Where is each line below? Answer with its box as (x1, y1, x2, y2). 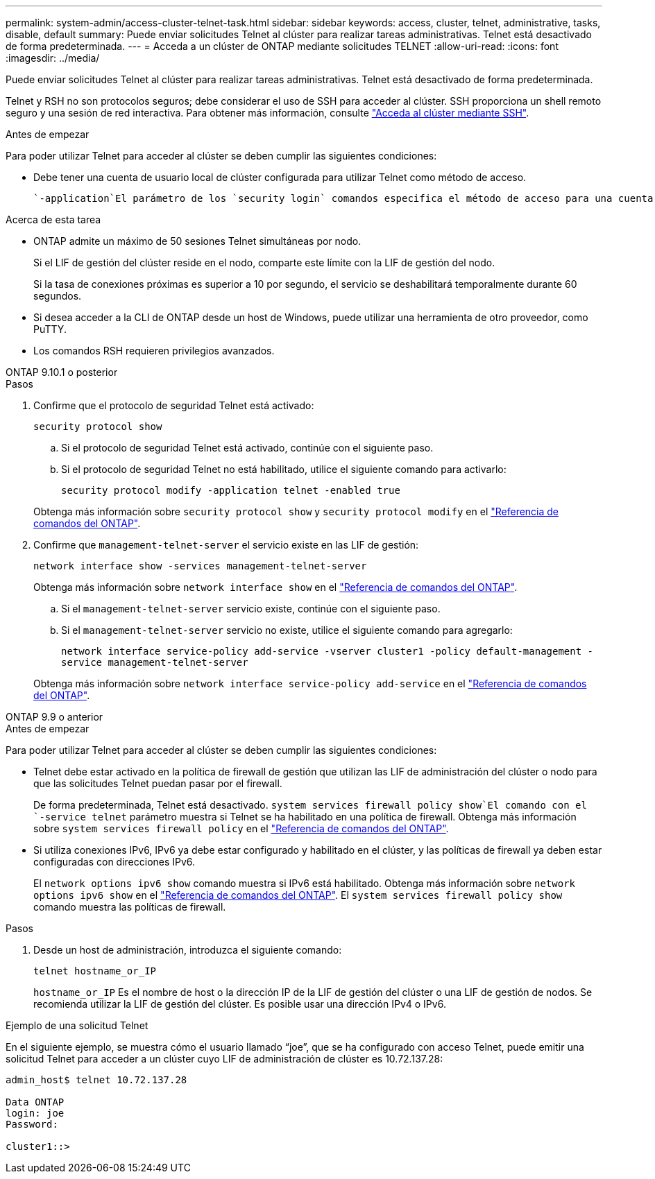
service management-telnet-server (61, 657, 248, 668)
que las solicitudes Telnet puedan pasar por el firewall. (33, 777, 282, 789)
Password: (6, 1119, 58, 1130)
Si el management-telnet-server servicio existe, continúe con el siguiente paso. (61, 603, 441, 614)
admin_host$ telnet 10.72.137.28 (6, 1074, 187, 1085)
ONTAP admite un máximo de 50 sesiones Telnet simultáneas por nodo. (33, 235, 361, 247)
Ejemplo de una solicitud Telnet (6, 1019, 148, 1031)
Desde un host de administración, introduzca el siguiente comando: (33, 944, 342, 956)
